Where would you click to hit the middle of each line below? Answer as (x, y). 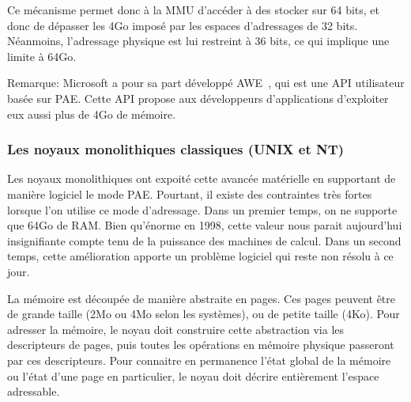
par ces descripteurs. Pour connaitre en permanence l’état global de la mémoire (199, 360)
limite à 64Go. (42, 56)
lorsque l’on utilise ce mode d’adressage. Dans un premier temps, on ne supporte (202, 209)
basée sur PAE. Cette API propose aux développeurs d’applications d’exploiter (198, 98)
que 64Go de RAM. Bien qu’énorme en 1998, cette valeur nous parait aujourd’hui (205, 225)
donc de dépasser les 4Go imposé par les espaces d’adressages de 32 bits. (183, 25)
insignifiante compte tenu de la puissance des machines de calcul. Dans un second (204, 240)
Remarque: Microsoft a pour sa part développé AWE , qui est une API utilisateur (206, 83)
